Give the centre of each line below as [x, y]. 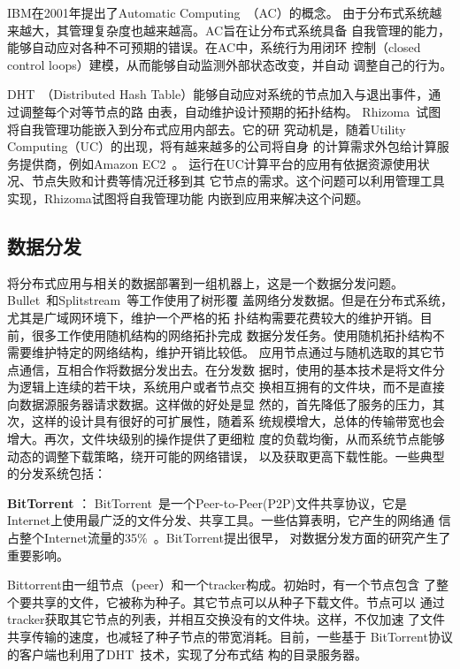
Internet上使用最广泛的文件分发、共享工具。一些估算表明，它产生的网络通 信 [229, 520]
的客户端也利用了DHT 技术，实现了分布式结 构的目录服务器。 [187, 654]
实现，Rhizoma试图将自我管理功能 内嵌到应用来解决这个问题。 [188, 198]
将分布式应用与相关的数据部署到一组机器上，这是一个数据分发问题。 [205, 282]
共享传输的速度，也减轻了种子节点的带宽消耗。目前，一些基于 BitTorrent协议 [230, 637]
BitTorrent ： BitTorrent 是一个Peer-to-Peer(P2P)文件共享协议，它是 [207, 502]
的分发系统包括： [57, 473]
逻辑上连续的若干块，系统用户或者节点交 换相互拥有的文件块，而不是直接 [232, 387]
